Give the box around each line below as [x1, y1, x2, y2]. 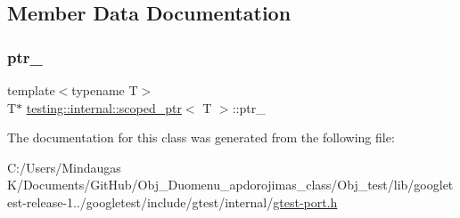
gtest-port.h [273, 192, 338, 211]
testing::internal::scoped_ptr [26, 98, 182, 117]
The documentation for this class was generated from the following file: [7, 128, 395, 147]
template [7, 81, 55, 99]
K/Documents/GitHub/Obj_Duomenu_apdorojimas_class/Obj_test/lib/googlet [7, 175, 454, 194]
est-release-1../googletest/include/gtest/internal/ [7, 192, 274, 211]
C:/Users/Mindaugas [7, 157, 121, 176]
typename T [71, 81, 138, 99]
